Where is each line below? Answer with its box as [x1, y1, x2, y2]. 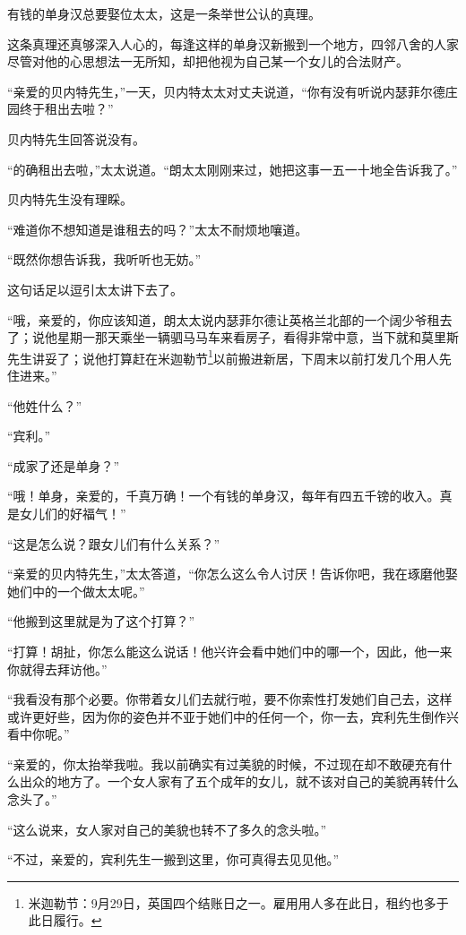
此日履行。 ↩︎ [28, 911, 102, 930]
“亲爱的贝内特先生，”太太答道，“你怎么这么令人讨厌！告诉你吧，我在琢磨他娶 [7, 564, 458, 583]
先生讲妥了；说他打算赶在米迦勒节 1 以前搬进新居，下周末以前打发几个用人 [7, 346, 439, 367]
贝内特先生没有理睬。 [7, 190, 133, 209]
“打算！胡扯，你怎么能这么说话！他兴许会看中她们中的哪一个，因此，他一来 [7, 641, 453, 660]
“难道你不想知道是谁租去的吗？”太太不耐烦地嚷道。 [7, 219, 308, 238]
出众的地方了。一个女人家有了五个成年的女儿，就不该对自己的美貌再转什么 [19, 772, 459, 791]
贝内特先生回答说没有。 [7, 129, 145, 148]
